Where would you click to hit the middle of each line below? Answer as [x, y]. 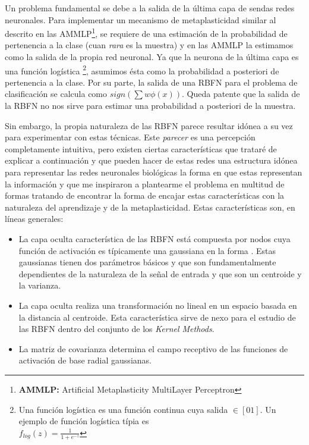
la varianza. [40, 285]
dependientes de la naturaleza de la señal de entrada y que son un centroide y [160, 273]
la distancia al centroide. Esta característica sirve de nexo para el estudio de [157, 317]
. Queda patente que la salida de [241, 94]
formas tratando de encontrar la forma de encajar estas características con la [145, 195]
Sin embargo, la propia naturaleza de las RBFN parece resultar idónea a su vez [149, 125]
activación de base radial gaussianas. [85, 360]
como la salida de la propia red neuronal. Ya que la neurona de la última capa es [152, 57]
